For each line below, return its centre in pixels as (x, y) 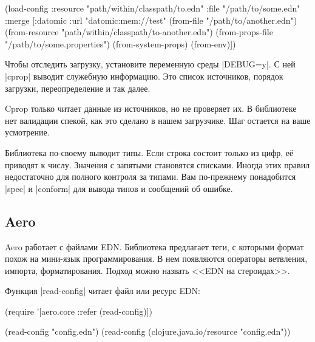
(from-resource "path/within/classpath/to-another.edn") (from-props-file (139, 32)
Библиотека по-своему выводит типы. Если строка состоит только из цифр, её (149, 152)
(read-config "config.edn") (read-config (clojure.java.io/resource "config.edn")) (148, 331)
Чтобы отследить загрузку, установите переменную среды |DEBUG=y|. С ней (150, 64)
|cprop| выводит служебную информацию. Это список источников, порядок (144, 76)
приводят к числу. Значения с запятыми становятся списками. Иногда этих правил (157, 164)
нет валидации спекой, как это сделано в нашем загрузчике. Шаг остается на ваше (158, 120)
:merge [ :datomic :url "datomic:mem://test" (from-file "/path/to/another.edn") (151, 20)
